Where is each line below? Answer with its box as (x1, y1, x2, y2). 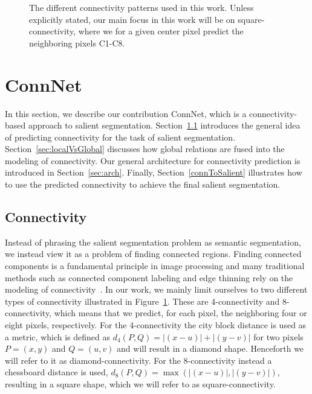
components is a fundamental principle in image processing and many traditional (5, 259, 305, 272)
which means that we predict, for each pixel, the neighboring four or (54, 307, 307, 319)
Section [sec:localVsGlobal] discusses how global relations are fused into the (5, 142, 285, 155)
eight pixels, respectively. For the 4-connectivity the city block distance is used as (5, 319, 307, 331)
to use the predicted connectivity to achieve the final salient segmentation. (5, 178, 281, 191)
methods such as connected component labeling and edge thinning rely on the (5, 271, 293, 284)
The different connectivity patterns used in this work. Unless (29, 1, 254, 13)
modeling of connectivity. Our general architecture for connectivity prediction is (5, 154, 301, 167)
